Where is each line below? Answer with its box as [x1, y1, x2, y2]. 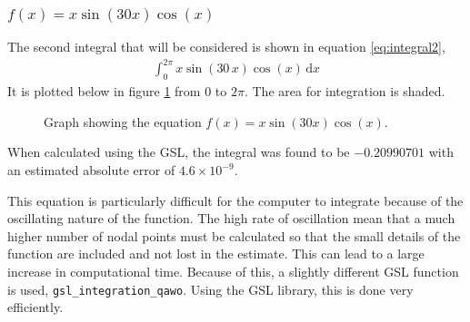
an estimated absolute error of [7, 161, 175, 179]
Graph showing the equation [44, 112, 202, 131]
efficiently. [7, 298, 64, 317]
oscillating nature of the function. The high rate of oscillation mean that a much [7, 209, 455, 228]
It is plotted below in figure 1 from [7, 82, 201, 101]
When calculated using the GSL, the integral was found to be [7, 142, 350, 161]
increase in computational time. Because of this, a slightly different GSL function [7, 261, 459, 280]
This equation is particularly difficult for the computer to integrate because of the [7, 190, 464, 210]
